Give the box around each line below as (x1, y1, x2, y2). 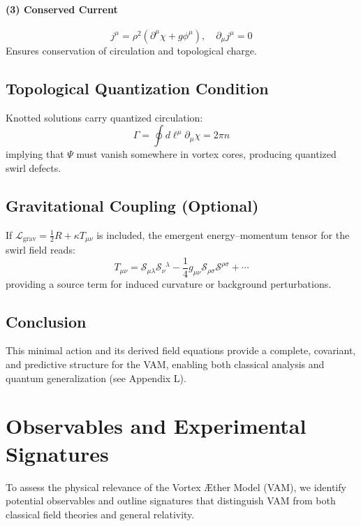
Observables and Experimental (6, 411, 307, 440)
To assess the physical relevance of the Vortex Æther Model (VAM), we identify (6, 479, 346, 494)
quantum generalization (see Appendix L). (6, 370, 186, 385)
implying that (6, 147, 64, 161)
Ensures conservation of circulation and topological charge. (6, 43, 257, 57)
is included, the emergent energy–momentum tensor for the (96, 227, 350, 242)
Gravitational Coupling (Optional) (6, 194, 259, 216)
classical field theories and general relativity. (6, 506, 195, 521)
